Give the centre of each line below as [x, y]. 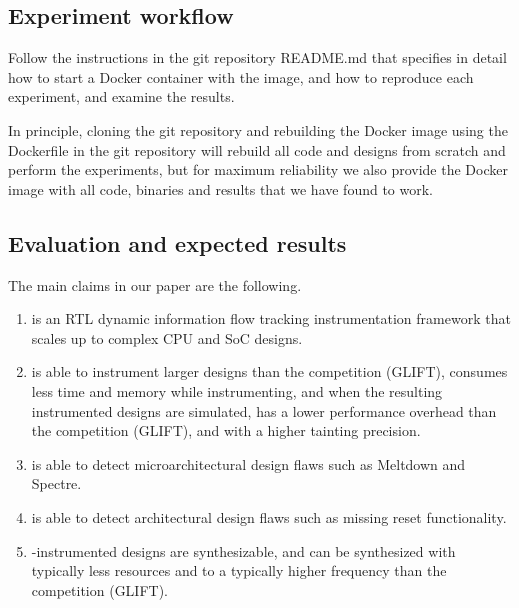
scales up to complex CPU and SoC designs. [167, 337]
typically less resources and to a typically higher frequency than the [239, 570]
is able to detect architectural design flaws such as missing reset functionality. [269, 516]
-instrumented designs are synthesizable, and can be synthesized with [243, 550]
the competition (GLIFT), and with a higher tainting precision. [226, 430]
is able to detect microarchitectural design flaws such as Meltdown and [248, 463]
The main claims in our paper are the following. [155, 284]
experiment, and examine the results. [121, 96]
